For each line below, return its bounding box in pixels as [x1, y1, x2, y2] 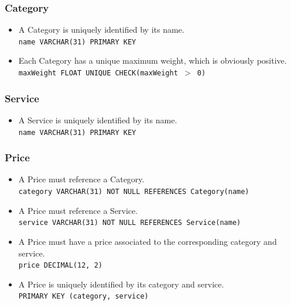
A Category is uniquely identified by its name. [18, 23, 184, 36]
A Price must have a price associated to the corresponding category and [18, 235, 277, 247]
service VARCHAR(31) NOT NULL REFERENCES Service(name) [18, 219, 241, 227]
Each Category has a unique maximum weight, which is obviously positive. [18, 54, 287, 67]
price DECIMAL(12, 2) [18, 261, 102, 270]
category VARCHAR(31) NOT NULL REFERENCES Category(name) [18, 188, 249, 196]
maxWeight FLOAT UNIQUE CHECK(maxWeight [18, 69, 178, 78]
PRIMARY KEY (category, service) [18, 292, 149, 301]
